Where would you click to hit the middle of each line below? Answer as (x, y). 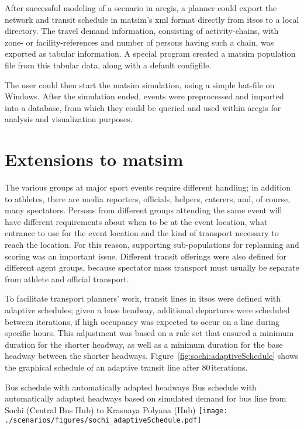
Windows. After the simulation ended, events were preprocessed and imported (144, 96)
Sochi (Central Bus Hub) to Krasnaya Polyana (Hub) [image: (116, 409)
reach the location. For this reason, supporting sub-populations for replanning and (152, 245)
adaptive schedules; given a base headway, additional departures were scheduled (147, 310)
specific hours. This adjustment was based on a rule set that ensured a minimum (149, 333)
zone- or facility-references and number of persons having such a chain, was (139, 42)
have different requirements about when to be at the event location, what (136, 221)
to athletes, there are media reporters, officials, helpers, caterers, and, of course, (148, 198)
